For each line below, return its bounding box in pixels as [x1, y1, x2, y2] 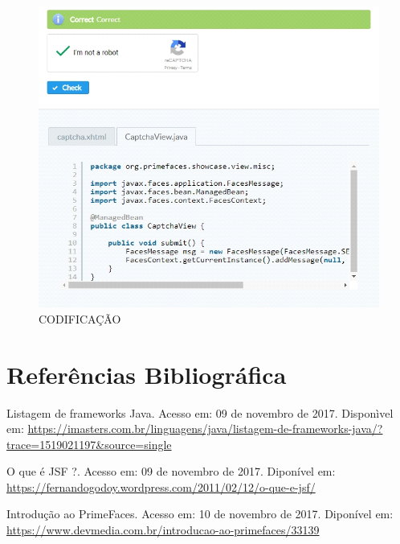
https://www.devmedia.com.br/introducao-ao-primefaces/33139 [6, 521, 320, 538]
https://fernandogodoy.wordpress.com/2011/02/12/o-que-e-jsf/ [6, 478, 316, 495]
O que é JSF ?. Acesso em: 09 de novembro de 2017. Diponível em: [6, 463, 336, 480]
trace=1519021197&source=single [6, 435, 172, 452]
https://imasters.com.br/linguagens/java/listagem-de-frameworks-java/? [27, 420, 383, 437]
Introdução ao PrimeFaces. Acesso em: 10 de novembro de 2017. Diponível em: [6, 505, 394, 522]
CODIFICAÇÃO [39, 310, 121, 327]
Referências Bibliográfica [6, 357, 287, 390]
